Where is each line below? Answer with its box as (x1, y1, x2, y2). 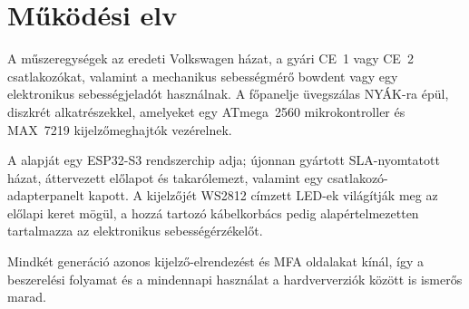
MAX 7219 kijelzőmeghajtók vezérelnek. (7, 120, 232, 139)
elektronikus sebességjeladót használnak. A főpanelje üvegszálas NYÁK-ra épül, (7, 84, 449, 103)
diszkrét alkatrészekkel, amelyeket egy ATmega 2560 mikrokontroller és (7, 101, 405, 121)
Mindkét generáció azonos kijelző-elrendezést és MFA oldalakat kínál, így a (7, 252, 424, 271)
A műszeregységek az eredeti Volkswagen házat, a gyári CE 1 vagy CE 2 (7, 49, 414, 68)
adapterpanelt (7, 186, 84, 205)
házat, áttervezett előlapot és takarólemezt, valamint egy (7, 168, 324, 187)
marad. (7, 287, 46, 306)
